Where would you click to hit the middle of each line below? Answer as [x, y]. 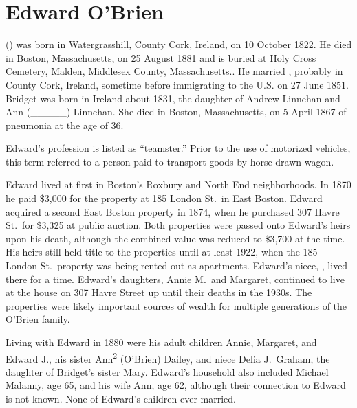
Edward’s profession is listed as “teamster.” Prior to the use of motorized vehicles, [178, 148]
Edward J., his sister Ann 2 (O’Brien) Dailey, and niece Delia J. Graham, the [168, 357]
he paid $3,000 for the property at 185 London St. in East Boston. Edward [164, 198]
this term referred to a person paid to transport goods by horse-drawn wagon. [170, 161]
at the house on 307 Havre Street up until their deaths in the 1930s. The [159, 292]
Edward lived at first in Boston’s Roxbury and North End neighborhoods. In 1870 [178, 184]
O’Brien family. [38, 319]
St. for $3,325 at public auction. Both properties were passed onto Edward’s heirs [178, 225]
